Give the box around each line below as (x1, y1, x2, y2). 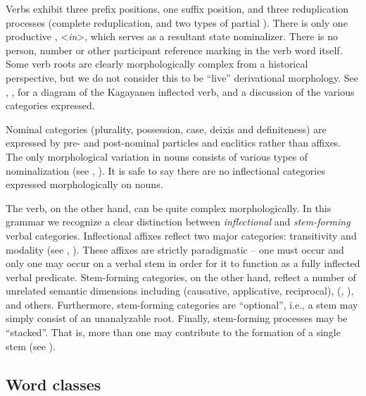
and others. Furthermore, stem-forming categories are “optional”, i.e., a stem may (6, 297, 358, 311)
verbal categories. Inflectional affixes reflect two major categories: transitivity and (6, 228, 357, 242)
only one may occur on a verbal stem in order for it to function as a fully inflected (6, 256, 360, 271)
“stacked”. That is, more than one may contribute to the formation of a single (6, 325, 341, 340)
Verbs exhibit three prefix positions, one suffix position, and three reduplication (6, 1, 349, 16)
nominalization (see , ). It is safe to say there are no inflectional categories (6, 163, 325, 178)
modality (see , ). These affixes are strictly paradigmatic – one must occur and (6, 242, 344, 256)
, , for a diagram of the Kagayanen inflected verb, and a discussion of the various (6, 84, 355, 99)
